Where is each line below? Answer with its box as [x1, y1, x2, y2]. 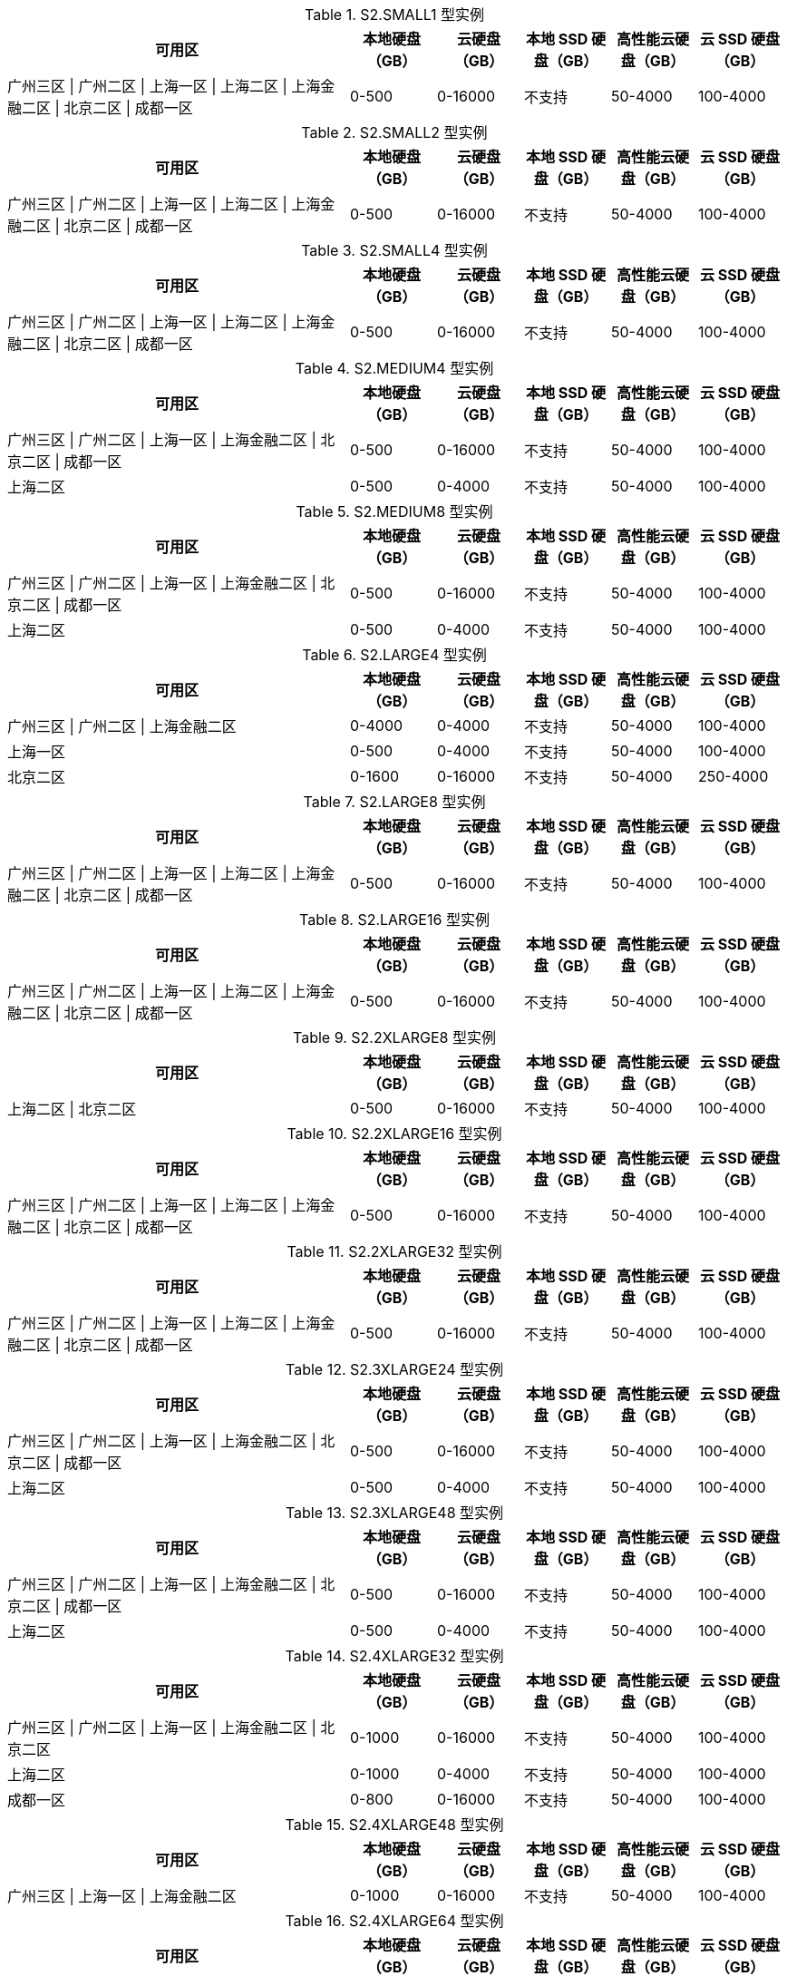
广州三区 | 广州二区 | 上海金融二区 [7, 717, 237, 735]
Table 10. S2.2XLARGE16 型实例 [287, 1124, 502, 1143]
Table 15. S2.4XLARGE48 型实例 [285, 1815, 504, 1834]
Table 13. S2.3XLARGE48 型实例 [285, 1504, 504, 1522]
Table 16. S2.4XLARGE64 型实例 [285, 1912, 504, 1930]
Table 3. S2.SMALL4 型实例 [301, 241, 488, 259]
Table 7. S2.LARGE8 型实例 [303, 793, 486, 811]
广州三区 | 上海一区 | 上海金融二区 [7, 1887, 237, 1905]
